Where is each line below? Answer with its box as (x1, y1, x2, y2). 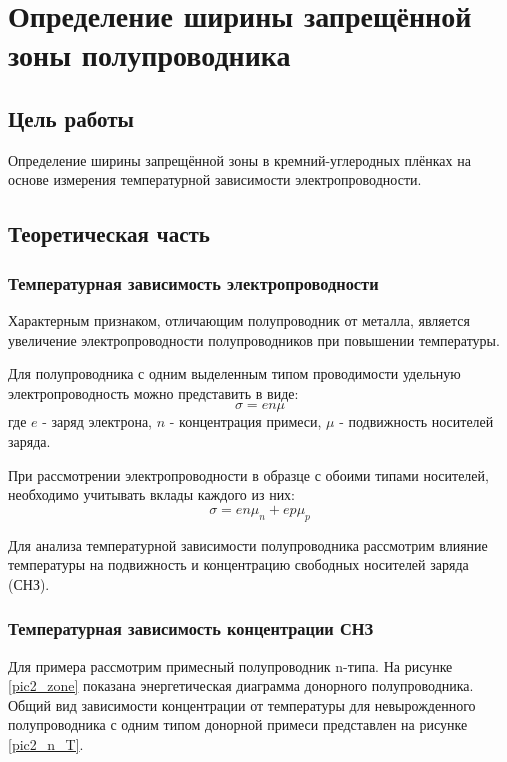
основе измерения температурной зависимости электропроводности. (8, 169, 422, 190)
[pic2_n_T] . (8, 733, 84, 754)
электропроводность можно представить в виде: (8, 382, 299, 403)
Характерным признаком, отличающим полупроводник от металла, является (8, 309, 470, 330)
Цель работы (8, 102, 134, 133)
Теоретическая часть (8, 218, 210, 249)
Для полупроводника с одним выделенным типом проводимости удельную (8, 363, 461, 384)
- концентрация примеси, (169, 411, 322, 432)
